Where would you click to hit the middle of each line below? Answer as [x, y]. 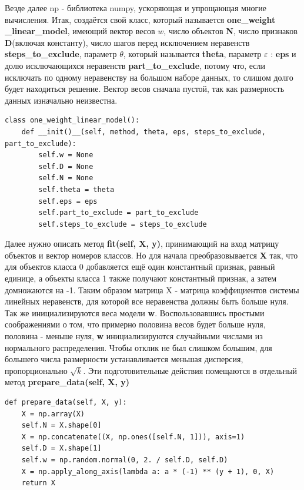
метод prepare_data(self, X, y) [67, 382]
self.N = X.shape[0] [61, 426]
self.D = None [66, 166]
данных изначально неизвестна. [61, 100]
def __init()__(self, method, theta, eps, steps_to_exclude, [143, 132]
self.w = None [66, 155]
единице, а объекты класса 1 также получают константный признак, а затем [141, 278]
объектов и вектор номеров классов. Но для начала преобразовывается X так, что [151, 255]
